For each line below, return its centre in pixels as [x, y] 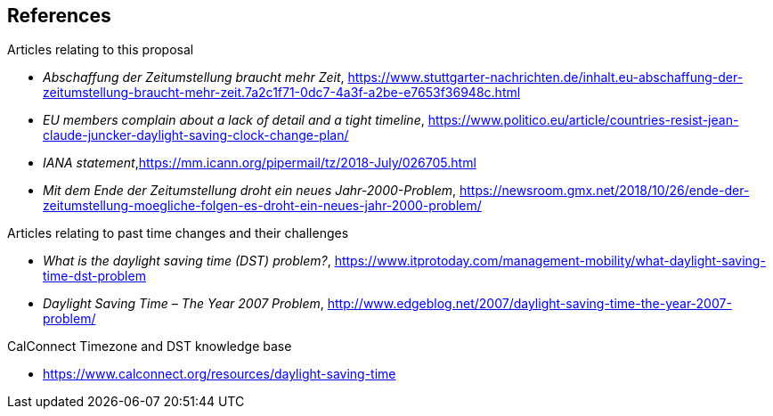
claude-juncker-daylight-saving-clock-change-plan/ [196, 135]
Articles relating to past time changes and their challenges [178, 233]
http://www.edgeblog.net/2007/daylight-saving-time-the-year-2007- [529, 304]
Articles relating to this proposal [101, 50]
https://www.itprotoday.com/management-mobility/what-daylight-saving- [550, 261]
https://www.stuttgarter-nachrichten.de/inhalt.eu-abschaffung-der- [545, 77]
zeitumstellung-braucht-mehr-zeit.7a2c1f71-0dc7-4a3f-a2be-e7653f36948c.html [282, 93]
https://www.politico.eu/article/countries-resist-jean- [583, 120]
